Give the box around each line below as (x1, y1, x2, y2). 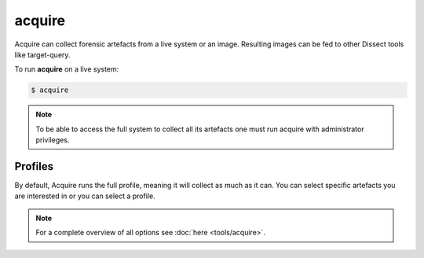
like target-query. (14, 50, 71, 59)
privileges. (35, 135, 70, 145)
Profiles (14, 160, 54, 173)
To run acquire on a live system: (14, 64, 119, 74)
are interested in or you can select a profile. (14, 191, 156, 201)
